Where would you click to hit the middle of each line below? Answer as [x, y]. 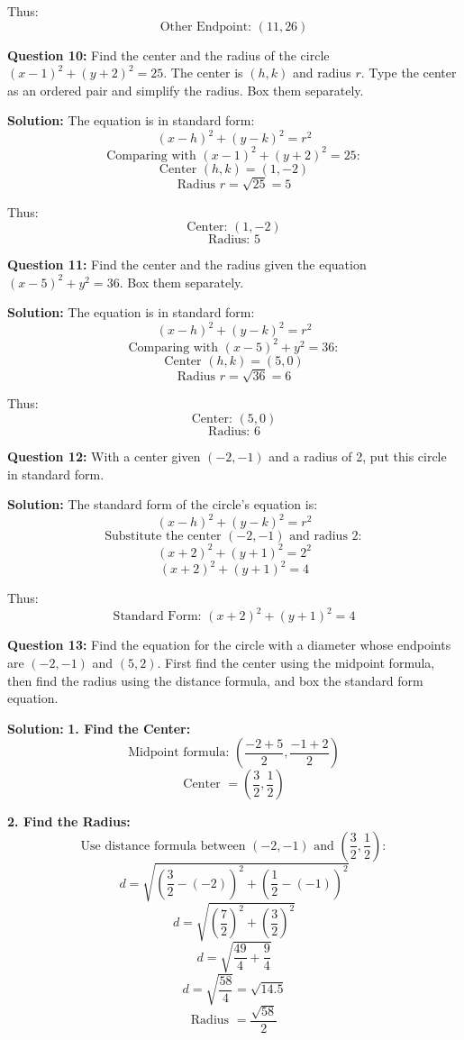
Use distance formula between [163, 846]
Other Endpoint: [205, 27]
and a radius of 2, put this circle [358, 456]
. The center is [203, 73]
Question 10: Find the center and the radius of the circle [168, 55]
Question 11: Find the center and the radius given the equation [187, 265]
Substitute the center [163, 537]
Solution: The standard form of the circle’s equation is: [163, 504]
